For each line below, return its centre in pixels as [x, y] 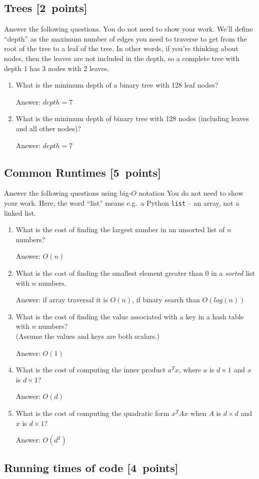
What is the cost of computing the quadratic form [92, 413]
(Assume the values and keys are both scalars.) [88, 336]
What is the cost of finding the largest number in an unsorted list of [120, 229]
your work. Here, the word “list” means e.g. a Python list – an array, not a [122, 202]
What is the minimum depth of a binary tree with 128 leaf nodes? [117, 85]
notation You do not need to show [191, 193]
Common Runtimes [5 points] [82, 172]
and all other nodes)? [48, 128]
